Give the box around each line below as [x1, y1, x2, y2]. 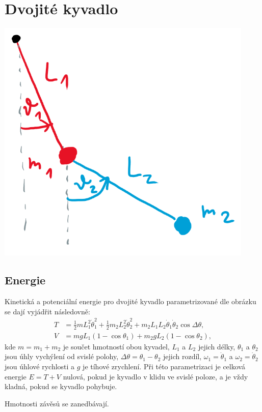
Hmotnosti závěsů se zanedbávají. [5, 398, 109, 408]
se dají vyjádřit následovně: [5, 306, 90, 316]
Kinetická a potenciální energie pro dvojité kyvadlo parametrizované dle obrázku [5, 296, 256, 306]
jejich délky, [198, 341, 235, 351]
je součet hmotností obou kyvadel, [63, 341, 170, 351]
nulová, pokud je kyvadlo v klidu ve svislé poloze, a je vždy [63, 371, 248, 381]
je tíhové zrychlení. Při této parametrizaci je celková [83, 361, 245, 371]
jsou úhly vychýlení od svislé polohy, [5, 351, 119, 362]
